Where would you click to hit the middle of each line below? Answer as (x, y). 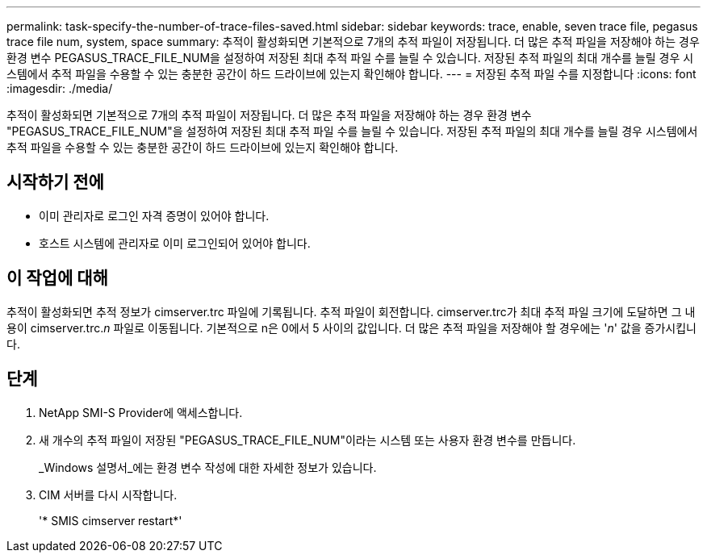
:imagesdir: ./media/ (60, 88)
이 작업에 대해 (57, 278)
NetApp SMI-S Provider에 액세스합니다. (141, 412)
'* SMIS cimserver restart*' (111, 520)
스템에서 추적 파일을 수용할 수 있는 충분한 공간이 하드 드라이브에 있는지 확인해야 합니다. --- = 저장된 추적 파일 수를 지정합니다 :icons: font (351, 74)
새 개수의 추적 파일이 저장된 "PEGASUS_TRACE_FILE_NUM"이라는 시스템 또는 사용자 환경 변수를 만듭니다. (307, 440)
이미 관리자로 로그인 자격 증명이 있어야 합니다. (154, 215)
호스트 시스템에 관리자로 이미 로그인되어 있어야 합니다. (175, 243)
